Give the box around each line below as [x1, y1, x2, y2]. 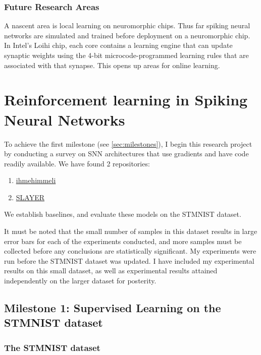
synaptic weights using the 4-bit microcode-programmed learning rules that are [4, 50, 249, 60]
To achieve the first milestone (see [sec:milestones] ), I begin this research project [4, 138, 252, 149]
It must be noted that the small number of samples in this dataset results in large [4, 226, 257, 236]
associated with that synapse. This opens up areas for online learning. [4, 60, 220, 70]
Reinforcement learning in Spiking [4, 89, 248, 110]
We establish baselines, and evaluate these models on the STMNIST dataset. [4, 209, 241, 219]
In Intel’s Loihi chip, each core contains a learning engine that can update [4, 40, 233, 50]
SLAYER [16, 192, 45, 202]
